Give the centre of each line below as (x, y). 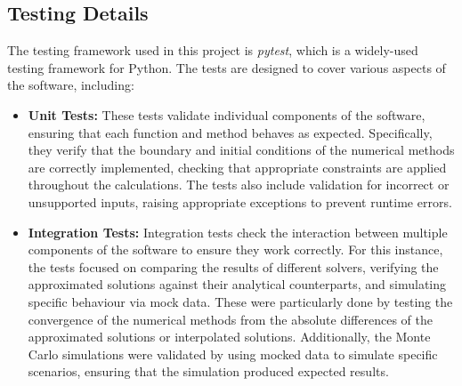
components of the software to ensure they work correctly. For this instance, (235, 249)
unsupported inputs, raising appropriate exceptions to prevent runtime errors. (240, 201)
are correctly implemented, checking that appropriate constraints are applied (237, 167)
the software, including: (71, 85)
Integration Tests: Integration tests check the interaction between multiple (238, 232)
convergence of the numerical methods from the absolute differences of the (230, 319)
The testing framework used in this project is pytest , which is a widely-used (213, 50)
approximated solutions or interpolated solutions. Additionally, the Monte (229, 337)
